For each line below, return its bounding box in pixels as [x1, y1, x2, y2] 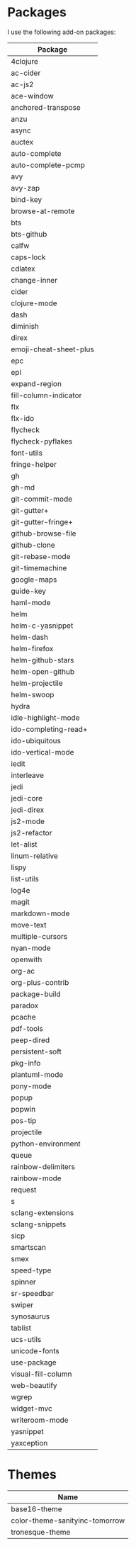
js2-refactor [11, 828, 52, 837]
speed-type [11, 1265, 52, 1275]
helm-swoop [11, 689, 55, 699]
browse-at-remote [11, 206, 75, 216]
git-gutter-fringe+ [11, 517, 73, 526]
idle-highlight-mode [11, 713, 80, 723]
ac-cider [11, 68, 41, 78]
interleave [11, 770, 45, 780]
